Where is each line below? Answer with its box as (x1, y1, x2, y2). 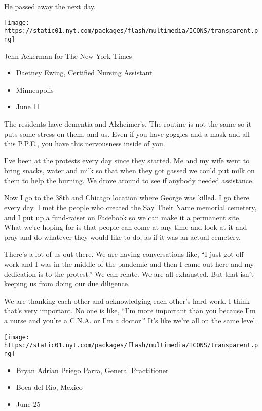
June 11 (16, 101, 41, 112)
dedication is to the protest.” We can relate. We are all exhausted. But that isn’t (4, 268, 254, 279)
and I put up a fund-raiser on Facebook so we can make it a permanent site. (4, 212, 241, 222)
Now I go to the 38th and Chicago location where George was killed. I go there (4, 192, 249, 202)
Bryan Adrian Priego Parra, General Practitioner (16, 364, 169, 375)
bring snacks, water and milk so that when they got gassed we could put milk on (4, 165, 255, 176)
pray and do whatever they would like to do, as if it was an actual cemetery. (4, 231, 241, 242)
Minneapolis (16, 84, 54, 95)
